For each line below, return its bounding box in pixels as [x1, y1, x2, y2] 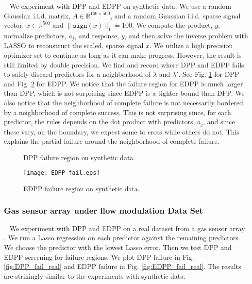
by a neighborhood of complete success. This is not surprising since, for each [4, 107, 231, 117]
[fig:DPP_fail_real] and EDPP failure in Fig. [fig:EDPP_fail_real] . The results [4, 261, 241, 271]
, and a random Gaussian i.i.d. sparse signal [110, 10, 241, 20]
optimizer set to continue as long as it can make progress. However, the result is [4, 50, 242, 60]
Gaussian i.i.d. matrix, [4, 10, 70, 20]
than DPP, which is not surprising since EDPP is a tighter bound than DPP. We [4, 88, 245, 98]
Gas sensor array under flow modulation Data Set [4, 204, 203, 216]
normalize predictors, [4, 30, 67, 40]
